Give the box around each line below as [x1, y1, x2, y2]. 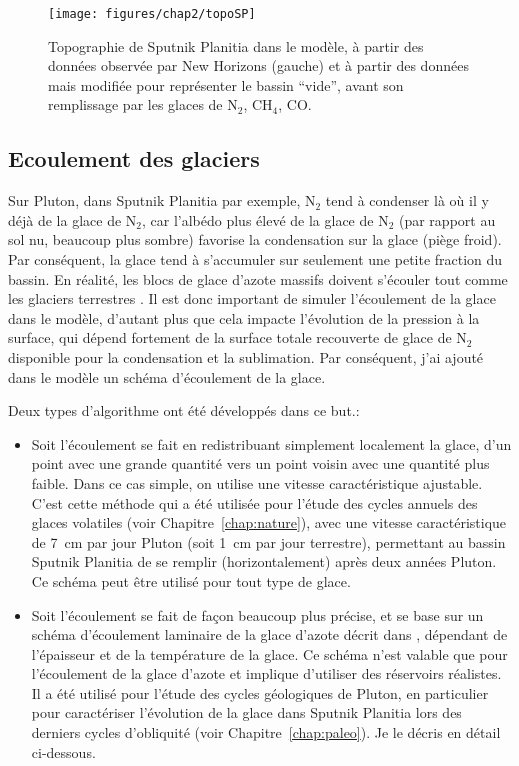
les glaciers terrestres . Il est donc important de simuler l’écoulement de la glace [8, 288, 496, 309]
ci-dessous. [31, 741, 96, 762]
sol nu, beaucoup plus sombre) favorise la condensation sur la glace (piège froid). [8, 229, 502, 250]
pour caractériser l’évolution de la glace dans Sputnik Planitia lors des [31, 702, 462, 723]
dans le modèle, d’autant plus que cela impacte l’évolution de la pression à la [8, 307, 480, 328]
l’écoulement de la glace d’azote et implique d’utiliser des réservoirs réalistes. [31, 663, 502, 684]
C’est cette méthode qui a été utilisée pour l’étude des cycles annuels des [31, 492, 478, 513]
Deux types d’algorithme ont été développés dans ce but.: [8, 400, 360, 421]
